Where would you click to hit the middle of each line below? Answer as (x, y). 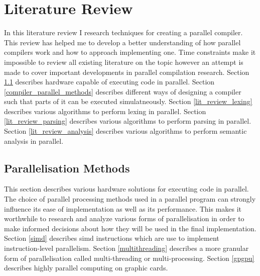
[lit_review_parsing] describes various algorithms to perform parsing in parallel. (128, 121)
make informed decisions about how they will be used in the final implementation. (130, 228)
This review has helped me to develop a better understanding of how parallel (122, 42)
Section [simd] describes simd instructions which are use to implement (112, 238)
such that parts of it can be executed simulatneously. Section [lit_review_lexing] (128, 101)
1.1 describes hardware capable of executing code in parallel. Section (109, 82)
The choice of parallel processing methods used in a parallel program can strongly (130, 199)
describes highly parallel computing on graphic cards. (86, 268)
